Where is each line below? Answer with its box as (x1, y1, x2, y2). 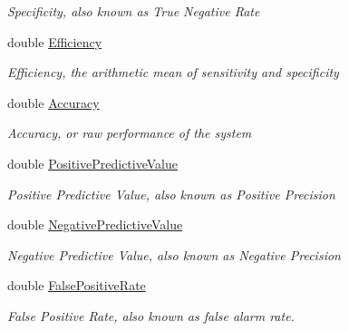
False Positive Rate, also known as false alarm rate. (7, 306, 295, 325)
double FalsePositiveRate (7, 276, 146, 295)
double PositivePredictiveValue (7, 153, 178, 172)
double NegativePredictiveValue (7, 215, 183, 234)
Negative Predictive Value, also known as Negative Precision (7, 245, 341, 264)
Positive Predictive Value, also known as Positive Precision (7, 184, 335, 203)
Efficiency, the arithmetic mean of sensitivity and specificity (7, 63, 339, 82)
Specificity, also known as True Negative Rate (7, 2, 260, 20)
